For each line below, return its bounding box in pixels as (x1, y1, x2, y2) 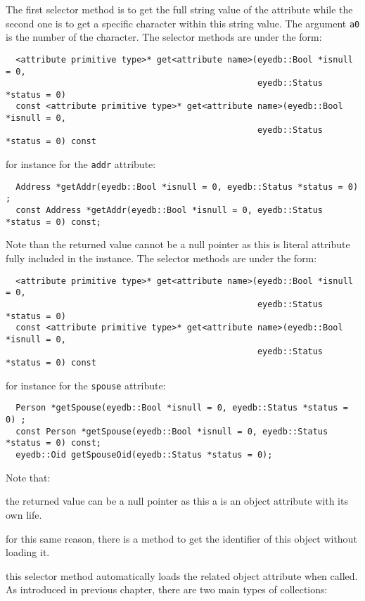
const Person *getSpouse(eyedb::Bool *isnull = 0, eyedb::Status (15, 426, 328, 437)
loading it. (6, 545, 50, 560)
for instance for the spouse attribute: (6, 377, 166, 392)
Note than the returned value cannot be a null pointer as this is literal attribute (6, 237, 350, 252)
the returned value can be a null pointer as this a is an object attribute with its (6, 493, 348, 508)
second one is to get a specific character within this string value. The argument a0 (6, 15, 360, 30)
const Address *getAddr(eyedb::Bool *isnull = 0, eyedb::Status (15, 205, 324, 216)
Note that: (6, 470, 51, 484)
